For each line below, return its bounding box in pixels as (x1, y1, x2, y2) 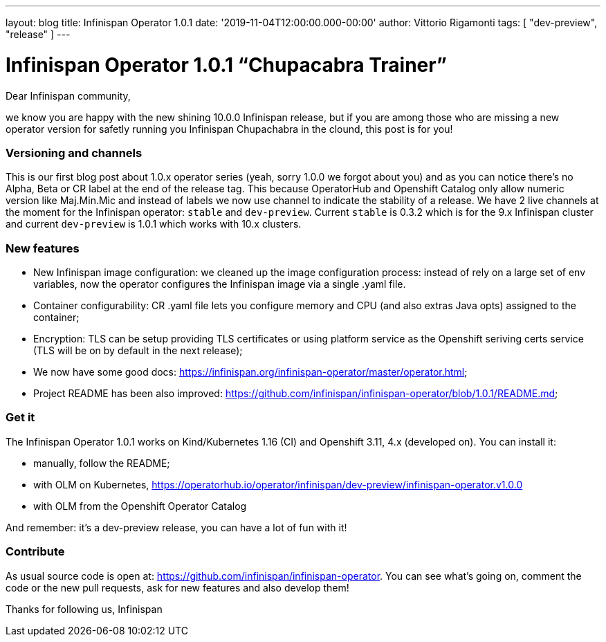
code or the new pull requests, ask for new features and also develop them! (6, 581, 349, 594)
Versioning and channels (6, 145, 143, 160)
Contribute (6, 544, 65, 559)
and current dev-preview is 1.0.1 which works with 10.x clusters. (6, 218, 302, 230)
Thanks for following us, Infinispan (6, 603, 163, 615)
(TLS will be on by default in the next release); (33, 345, 243, 356)
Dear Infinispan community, (6, 89, 131, 102)
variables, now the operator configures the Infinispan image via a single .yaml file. (33, 278, 406, 290)
